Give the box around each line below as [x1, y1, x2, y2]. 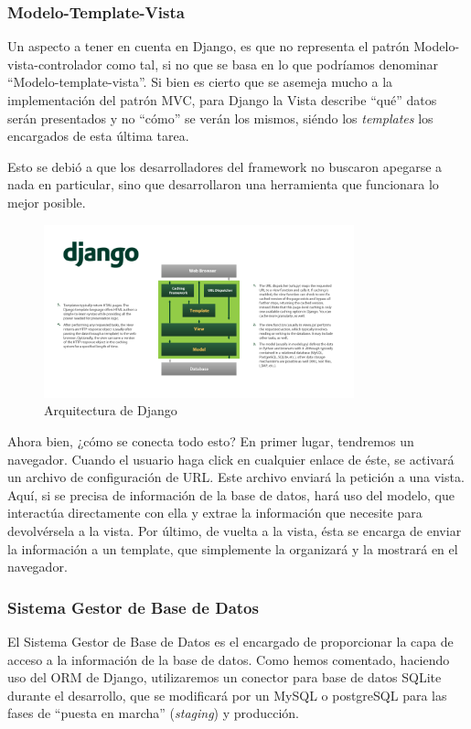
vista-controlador [7, 54, 102, 73]
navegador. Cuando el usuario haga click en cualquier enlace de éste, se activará [7, 449, 455, 468]
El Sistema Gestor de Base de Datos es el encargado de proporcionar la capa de [7, 631, 454, 650]
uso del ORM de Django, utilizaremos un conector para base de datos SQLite [7, 668, 442, 687]
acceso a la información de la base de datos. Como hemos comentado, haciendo [7, 649, 450, 669]
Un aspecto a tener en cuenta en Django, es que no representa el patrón [7, 37, 410, 56]
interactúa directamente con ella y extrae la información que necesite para [7, 503, 423, 522]
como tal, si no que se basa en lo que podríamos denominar [106, 54, 439, 73]
